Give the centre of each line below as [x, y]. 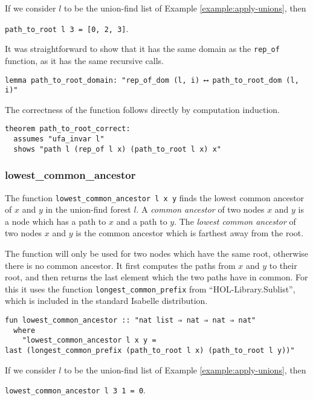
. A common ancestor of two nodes [200, 209]
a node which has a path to [56, 221]
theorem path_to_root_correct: [68, 129]
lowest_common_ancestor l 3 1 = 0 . [75, 390]
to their [283, 265]
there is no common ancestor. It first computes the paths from [120, 265]
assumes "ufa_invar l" [59, 139]
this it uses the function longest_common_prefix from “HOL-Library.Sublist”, [150, 289]
